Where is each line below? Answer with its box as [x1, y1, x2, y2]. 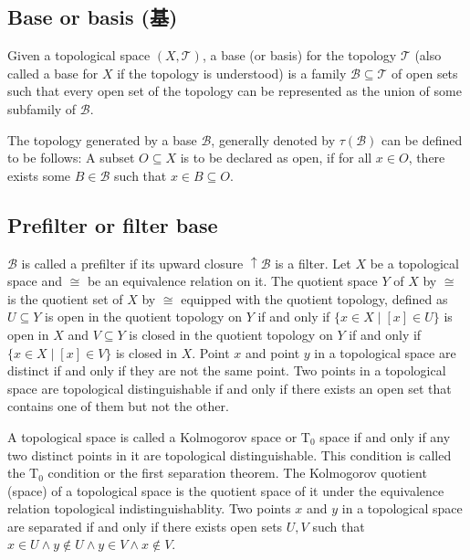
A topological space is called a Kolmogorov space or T [7, 427, 310, 446]
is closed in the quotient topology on [129, 324, 333, 343]
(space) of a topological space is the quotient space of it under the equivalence [7, 481, 444, 500]
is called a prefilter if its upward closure [21, 253, 244, 272]
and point [245, 343, 300, 362]
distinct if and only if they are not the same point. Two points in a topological [7, 361, 446, 380]
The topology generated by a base [7, 130, 197, 149]
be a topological [370, 253, 459, 272]
